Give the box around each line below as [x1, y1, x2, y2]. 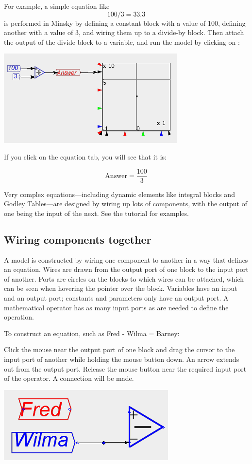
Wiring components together [4, 232, 151, 247]
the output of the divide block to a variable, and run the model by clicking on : [4, 36, 240, 47]
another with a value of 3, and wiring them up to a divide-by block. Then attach [4, 27, 244, 37]
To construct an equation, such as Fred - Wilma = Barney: [4, 328, 180, 338]
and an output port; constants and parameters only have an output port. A [4, 292, 229, 303]
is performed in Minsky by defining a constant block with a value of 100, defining [4, 18, 246, 28]
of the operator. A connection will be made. [4, 373, 134, 383]
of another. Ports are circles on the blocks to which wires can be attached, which [4, 273, 244, 284]
